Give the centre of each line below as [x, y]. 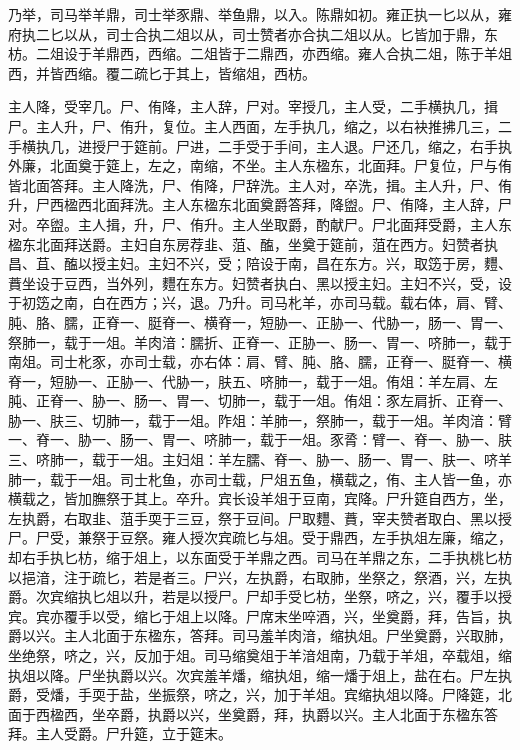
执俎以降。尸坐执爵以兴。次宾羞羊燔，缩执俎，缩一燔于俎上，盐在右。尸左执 [260, 674]
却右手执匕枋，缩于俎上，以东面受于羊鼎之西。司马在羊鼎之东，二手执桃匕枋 [260, 557]
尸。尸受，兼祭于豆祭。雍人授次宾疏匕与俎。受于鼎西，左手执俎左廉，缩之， [260, 537]
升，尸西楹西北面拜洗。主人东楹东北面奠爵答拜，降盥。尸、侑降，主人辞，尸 [260, 204]
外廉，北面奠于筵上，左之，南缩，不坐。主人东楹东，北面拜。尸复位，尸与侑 [260, 165]
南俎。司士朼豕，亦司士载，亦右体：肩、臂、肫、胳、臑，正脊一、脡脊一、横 [260, 361]
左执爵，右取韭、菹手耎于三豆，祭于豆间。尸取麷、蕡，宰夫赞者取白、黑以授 [260, 517]
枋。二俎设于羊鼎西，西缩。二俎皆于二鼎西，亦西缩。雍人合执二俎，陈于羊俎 [260, 53]
